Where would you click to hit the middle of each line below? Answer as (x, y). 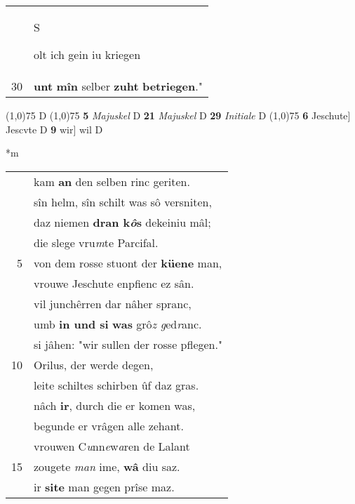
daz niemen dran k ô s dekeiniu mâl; (122, 222)
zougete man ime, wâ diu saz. (107, 466)
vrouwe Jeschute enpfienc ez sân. (114, 283)
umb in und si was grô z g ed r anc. (118, 324)
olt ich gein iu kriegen (87, 54)
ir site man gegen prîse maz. (104, 486)
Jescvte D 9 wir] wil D (54, 129)
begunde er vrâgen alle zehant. (109, 425)
